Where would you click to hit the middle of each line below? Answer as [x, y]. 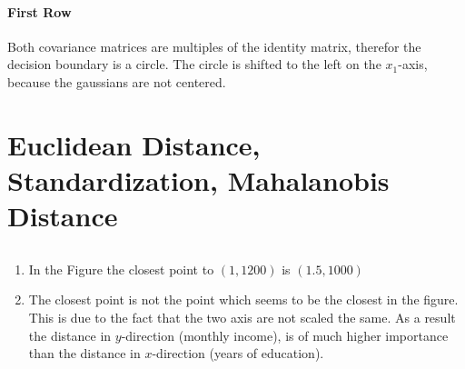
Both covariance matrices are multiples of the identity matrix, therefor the [214, 46]
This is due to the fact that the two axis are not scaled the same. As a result [242, 317]
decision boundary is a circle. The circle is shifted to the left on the [194, 64]
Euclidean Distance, [134, 144]
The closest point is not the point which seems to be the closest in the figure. [243, 299]
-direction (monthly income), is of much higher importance [285, 335]
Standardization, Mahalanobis [198, 180]
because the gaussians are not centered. [117, 81]
